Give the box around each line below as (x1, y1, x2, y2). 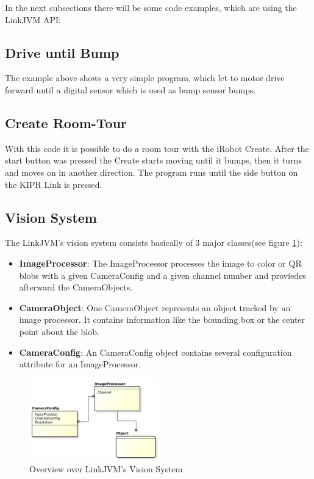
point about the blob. (19, 325, 99, 337)
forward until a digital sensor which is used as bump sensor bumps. (5, 83, 256, 96)
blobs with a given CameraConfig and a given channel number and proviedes (19, 268, 306, 281)
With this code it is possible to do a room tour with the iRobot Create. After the (5, 142, 309, 154)
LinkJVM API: (5, 13, 61, 26)
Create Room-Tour (5, 113, 127, 132)
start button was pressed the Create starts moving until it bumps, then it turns (5, 154, 302, 167)
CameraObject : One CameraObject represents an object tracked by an (19, 301, 291, 314)
